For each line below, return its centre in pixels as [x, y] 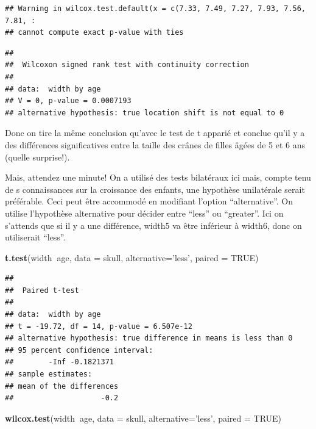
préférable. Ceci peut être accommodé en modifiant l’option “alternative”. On [149, 201]
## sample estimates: [49, 374]
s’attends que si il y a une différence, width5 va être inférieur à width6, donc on [153, 225]
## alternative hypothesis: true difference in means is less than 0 [149, 338]
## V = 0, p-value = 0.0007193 [68, 101]
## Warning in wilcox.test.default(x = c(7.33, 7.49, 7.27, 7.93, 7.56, [155, 9]
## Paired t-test [42, 290]
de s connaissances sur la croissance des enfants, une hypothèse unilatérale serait [155, 189]
